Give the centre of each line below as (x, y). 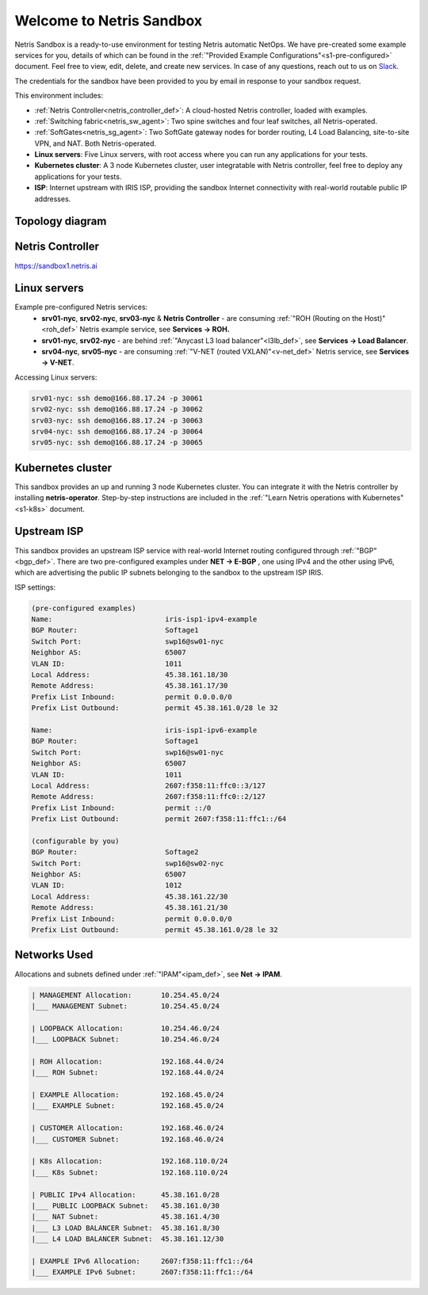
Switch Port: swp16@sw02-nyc (128, 863)
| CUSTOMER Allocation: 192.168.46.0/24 (128, 1128)
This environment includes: (59, 96)
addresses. (53, 199)
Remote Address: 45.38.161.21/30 (130, 908)
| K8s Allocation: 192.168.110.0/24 (130, 1161)
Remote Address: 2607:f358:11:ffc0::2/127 (148, 797)
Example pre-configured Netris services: (81, 307)
